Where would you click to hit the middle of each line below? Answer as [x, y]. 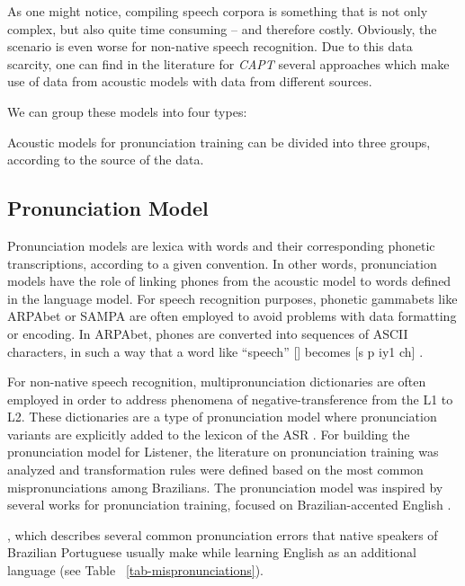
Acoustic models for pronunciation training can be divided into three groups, [219, 142]
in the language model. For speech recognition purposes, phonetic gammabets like [232, 298]
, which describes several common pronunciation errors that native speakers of [223, 534]
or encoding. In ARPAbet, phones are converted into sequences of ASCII [208, 333]
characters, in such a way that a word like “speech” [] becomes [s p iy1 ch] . [215, 351]
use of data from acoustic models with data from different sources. [190, 81]
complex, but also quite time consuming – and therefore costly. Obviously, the [222, 28]
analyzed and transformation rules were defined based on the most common [215, 470]
